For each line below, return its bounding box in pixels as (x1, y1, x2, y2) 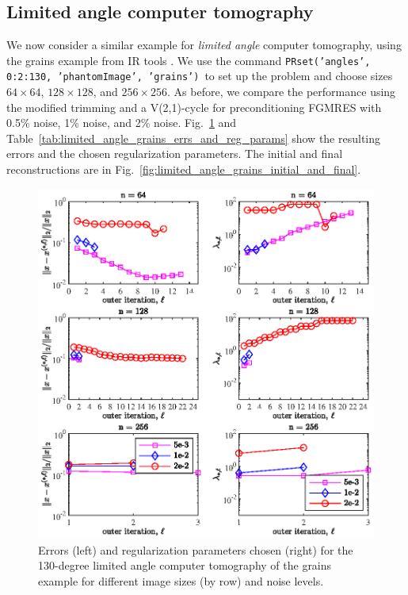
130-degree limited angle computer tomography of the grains (38, 557, 332, 574)
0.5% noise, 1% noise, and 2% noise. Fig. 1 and (6, 114, 237, 131)
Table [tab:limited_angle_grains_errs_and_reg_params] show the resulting (6, 129, 381, 146)
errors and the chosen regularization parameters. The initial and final (6, 145, 343, 162)
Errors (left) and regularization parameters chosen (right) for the (38, 541, 353, 558)
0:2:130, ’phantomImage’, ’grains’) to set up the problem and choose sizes (6, 67, 393, 84)
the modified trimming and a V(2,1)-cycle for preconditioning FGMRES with (6, 98, 382, 115)
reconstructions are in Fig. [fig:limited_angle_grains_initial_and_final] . (6, 161, 361, 178)
